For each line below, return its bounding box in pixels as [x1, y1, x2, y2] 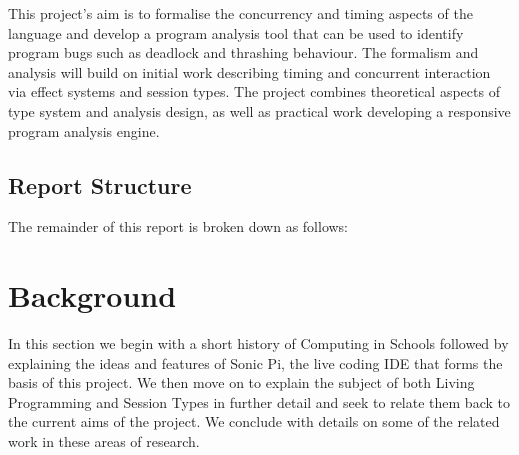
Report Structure [8, 169, 192, 200]
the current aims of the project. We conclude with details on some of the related [8, 411, 500, 432]
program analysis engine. [8, 120, 160, 141]
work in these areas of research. [8, 431, 200, 452]
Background [8, 275, 177, 316]
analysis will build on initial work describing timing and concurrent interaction [8, 61, 491, 82]
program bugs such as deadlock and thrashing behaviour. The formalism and [8, 42, 479, 63]
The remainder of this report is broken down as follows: [8, 216, 349, 237]
